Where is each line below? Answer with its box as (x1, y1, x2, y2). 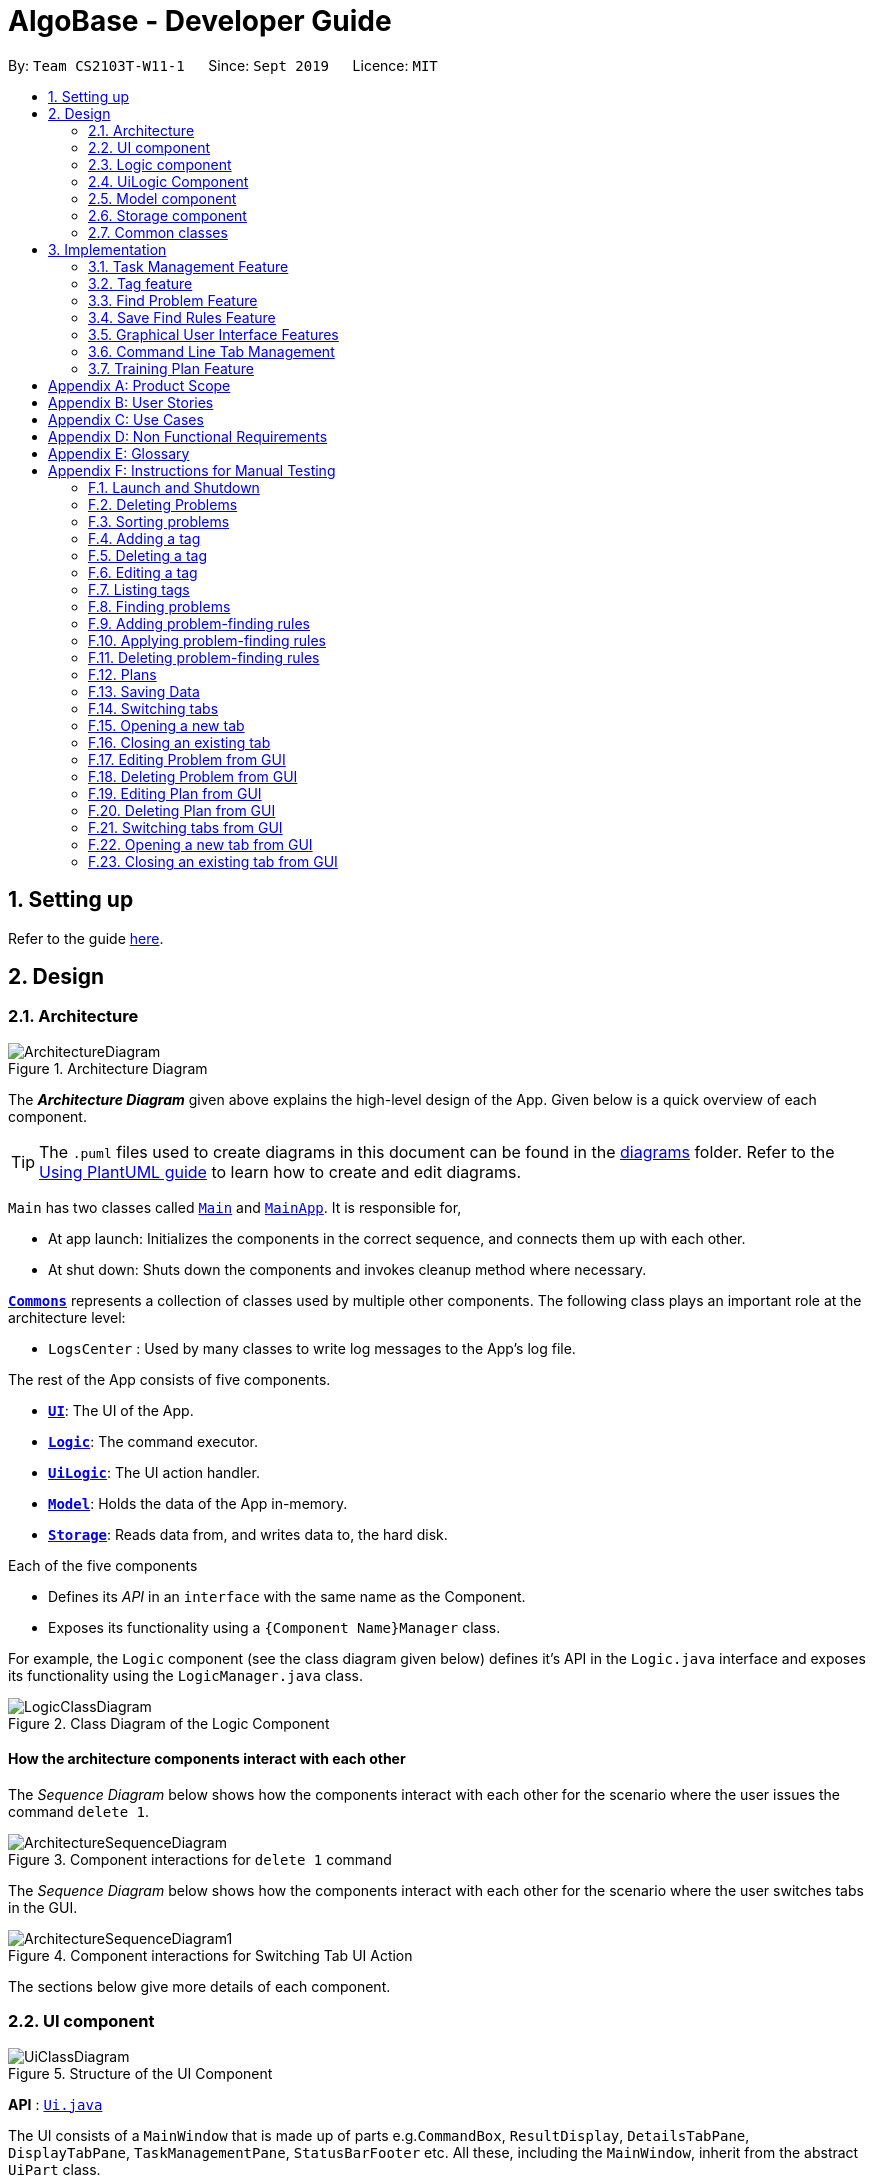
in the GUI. (8, 1899, 78, 1917)
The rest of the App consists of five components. (8, 1370, 331, 1388)
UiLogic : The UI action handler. (48, 1463, 260, 1481)
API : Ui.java (8, 2095, 103, 2113)
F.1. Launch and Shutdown (88, 478, 260, 496)
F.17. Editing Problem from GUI (88, 750, 286, 768)
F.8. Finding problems (88, 597, 231, 615)
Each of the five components (8, 1556, 198, 1574)
